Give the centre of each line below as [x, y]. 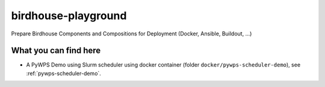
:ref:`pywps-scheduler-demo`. [64, 73]
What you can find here [56, 51]
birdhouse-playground [69, 16]
